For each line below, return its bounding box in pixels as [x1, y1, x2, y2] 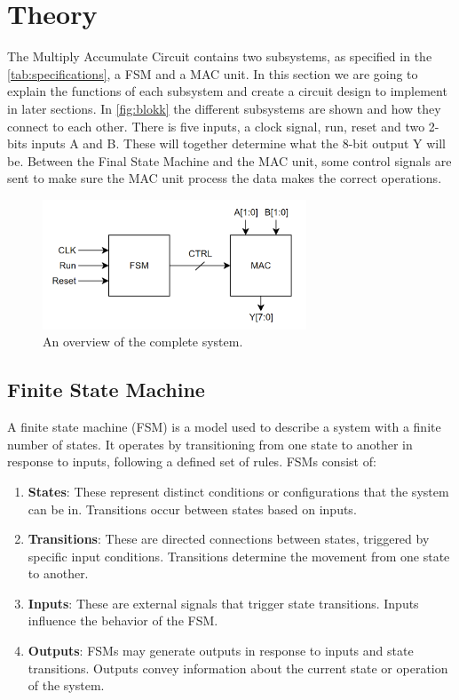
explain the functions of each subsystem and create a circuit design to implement [7, 82, 447, 100]
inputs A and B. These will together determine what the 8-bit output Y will [31, 134, 447, 153]
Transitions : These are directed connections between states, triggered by [28, 529, 430, 548]
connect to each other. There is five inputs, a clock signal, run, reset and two [7, 116, 425, 135]
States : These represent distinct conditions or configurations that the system [28, 481, 449, 500]
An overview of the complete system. [43, 332, 243, 351]
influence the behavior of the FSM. [28, 611, 218, 630]
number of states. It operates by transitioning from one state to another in [7, 434, 413, 453]
